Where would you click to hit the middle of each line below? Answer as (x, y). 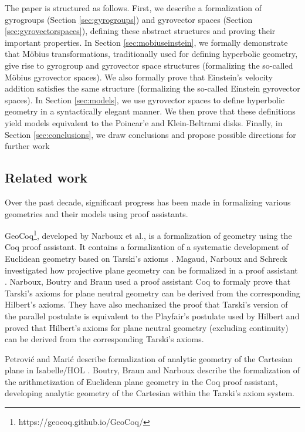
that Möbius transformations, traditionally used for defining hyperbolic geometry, (151, 54)
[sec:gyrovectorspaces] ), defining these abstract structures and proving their (140, 31)
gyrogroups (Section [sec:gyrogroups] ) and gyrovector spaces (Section (129, 19)
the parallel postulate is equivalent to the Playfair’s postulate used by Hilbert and (152, 315)
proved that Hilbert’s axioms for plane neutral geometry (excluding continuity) (147, 327)
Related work (46, 178)
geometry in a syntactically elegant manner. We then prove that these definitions (150, 111)
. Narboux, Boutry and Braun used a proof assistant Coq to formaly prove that (148, 281)
